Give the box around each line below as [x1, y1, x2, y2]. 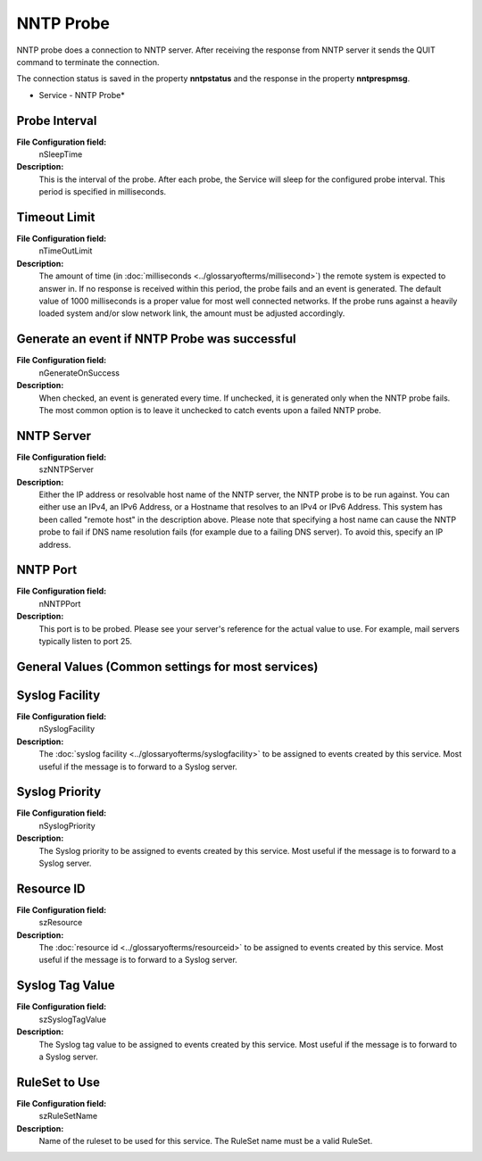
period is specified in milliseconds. [38, 187, 167, 197]
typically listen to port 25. [38, 636, 133, 647]
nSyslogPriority [38, 820, 96, 831]
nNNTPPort [38, 598, 81, 609]
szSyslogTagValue [38, 1014, 107, 1024]
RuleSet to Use [16, 1074, 100, 1090]
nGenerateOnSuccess [38, 367, 120, 378]
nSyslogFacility [38, 724, 96, 734]
